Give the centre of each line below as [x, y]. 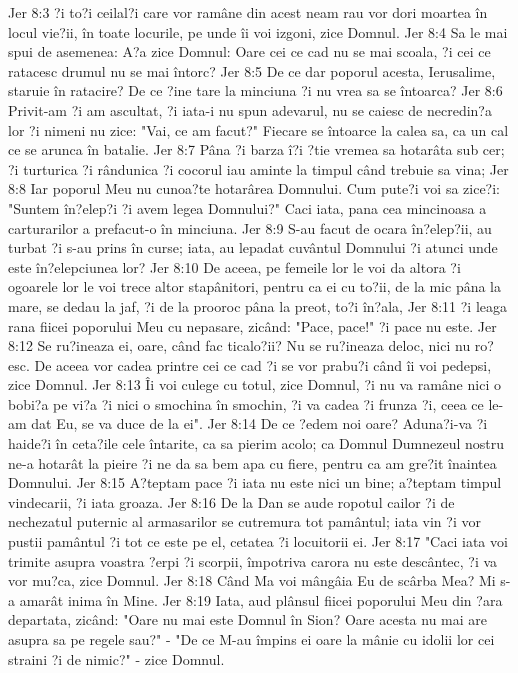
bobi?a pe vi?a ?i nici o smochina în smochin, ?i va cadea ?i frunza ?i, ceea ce [246, 403]
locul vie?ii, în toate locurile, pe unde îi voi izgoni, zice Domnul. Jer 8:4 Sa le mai [258, 31]
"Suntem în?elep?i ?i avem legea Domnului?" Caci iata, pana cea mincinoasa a [247, 207]
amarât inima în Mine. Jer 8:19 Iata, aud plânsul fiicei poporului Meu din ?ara [261, 599]
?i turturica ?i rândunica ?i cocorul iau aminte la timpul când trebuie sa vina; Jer [258, 168]
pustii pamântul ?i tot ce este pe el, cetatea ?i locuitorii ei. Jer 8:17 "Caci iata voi [258, 541]
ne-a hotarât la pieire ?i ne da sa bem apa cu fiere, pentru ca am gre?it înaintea [252, 462]
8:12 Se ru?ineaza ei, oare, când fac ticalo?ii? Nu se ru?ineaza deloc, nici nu [239, 345]
